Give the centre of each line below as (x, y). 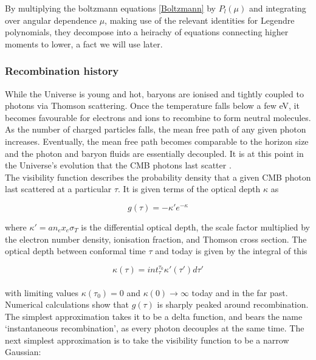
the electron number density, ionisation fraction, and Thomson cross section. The (156, 239)
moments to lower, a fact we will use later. (84, 43)
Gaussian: (23, 352)
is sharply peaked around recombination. (233, 304)
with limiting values (42, 292)
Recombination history (62, 71)
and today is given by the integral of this (231, 251)
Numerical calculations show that (67, 304)
